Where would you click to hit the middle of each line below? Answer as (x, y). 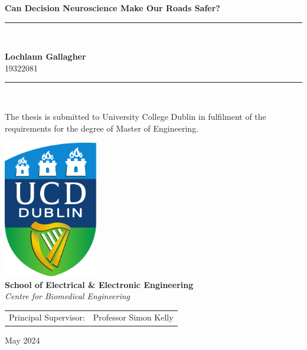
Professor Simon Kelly (133, 317)
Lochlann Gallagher (45, 56)
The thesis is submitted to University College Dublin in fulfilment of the (135, 116)
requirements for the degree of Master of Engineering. (102, 128)
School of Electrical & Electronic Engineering (99, 284)
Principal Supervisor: (47, 317)
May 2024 (22, 340)
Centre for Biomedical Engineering (68, 296)
